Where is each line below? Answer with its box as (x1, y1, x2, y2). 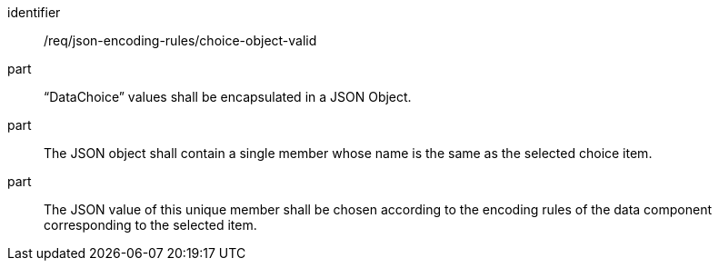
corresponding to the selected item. (44, 217, 257, 233)
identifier (7, 5, 61, 20)
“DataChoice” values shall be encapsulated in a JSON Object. (44, 89, 412, 104)
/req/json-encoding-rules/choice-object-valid (44, 33, 317, 48)
